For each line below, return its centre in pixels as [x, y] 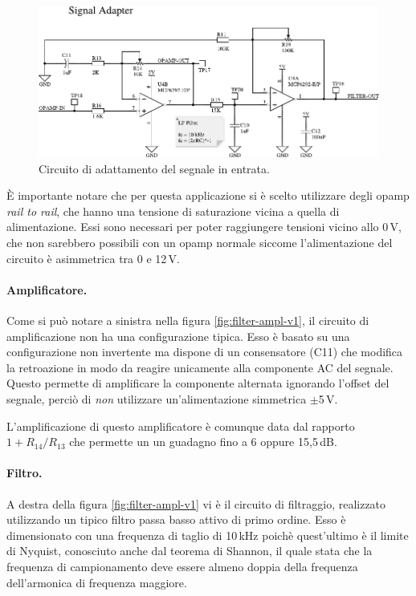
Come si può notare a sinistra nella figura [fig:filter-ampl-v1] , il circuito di [188, 320]
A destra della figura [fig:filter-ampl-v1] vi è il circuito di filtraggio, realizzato [196, 503]
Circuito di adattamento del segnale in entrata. [154, 168]
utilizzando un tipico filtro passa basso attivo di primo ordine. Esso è [176, 519]
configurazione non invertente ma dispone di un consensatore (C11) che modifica [205, 352]
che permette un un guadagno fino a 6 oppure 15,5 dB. [203, 442]
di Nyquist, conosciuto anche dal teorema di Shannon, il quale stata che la [190, 551]
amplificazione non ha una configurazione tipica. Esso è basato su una [178, 336]
